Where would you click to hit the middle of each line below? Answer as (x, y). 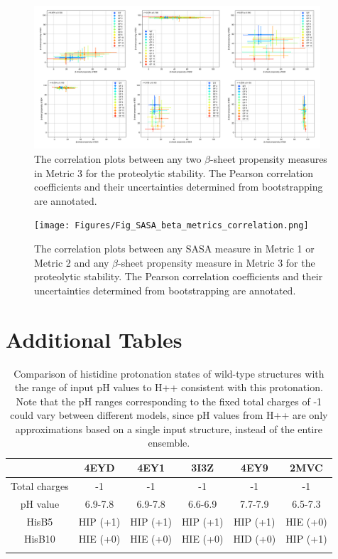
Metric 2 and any (72, 262)
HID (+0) (255, 539)
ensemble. (169, 443)
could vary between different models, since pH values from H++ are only (169, 415)
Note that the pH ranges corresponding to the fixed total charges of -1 (169, 401)
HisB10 (39, 539)
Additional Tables (94, 339)
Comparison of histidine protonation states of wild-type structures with (169, 373)
